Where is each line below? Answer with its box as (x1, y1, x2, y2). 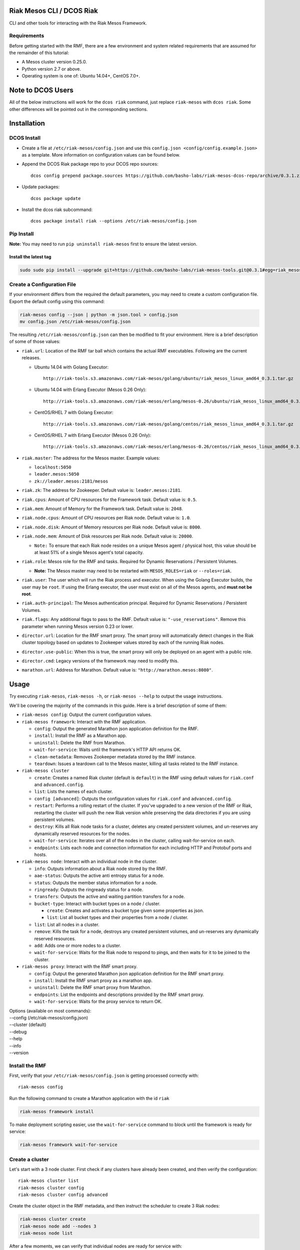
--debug (9, 1028, 27, 1034)
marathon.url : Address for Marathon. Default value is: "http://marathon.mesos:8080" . (21, 667, 213, 673)
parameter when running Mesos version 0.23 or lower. (21, 623, 134, 629)
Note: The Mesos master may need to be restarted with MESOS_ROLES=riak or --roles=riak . (34, 567, 232, 573)
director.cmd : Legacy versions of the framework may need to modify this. (21, 658, 179, 664)
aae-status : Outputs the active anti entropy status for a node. (34, 872, 164, 878)
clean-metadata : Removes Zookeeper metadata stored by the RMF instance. (34, 753, 196, 759)
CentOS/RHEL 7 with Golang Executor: (34, 409, 113, 415)
